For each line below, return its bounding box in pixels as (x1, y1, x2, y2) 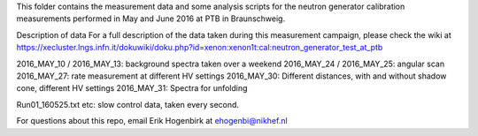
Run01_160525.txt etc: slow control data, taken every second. (16, 99, 239, 110)
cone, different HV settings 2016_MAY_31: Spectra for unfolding (16, 83, 248, 94)
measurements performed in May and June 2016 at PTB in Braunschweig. (16, 13, 286, 24)
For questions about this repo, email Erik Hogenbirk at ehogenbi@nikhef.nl (16, 116, 288, 126)
